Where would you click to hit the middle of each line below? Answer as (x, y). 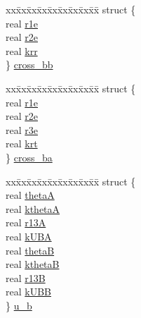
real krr (22, 50)
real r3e (22, 129)
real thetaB (30, 250)
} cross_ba (29, 157)
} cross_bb (29, 65)
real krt (22, 143)
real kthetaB (33, 264)
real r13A (26, 222)
